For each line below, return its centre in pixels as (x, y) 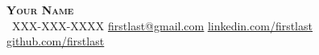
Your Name (40, 10)
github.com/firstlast (56, 41)
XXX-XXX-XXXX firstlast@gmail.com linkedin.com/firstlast (162, 25)
